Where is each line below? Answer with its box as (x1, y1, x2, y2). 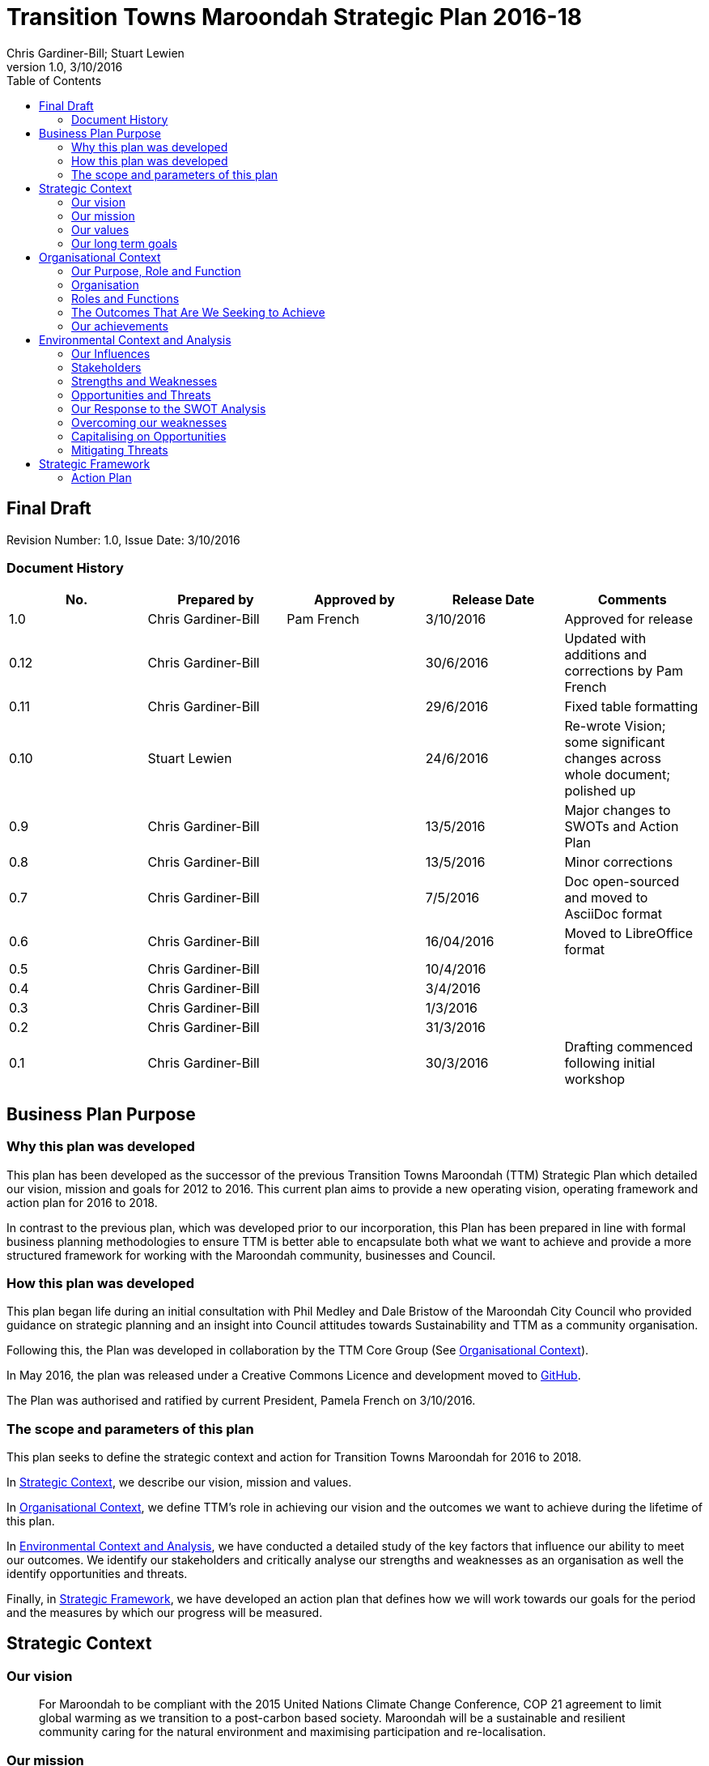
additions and (564, 646, 647, 663)
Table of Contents (6, 73, 102, 87)
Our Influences (71, 346, 151, 360)
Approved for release (564, 611, 694, 628)
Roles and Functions (71, 291, 180, 305)
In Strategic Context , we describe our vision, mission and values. (6, 1475, 352, 1490)
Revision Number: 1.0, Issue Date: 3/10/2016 (6, 532, 240, 547)
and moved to (564, 889, 648, 906)
